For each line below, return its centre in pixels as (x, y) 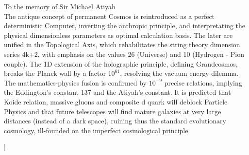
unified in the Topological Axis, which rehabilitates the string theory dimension (122, 44)
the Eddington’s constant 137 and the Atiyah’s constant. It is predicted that (117, 92)
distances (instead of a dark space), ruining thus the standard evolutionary (115, 121)
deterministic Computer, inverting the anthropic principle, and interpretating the (125, 26)
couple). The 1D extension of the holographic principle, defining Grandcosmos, (121, 63)
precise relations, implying (203, 82)
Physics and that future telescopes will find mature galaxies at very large (113, 111)
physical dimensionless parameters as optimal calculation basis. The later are (118, 35)
